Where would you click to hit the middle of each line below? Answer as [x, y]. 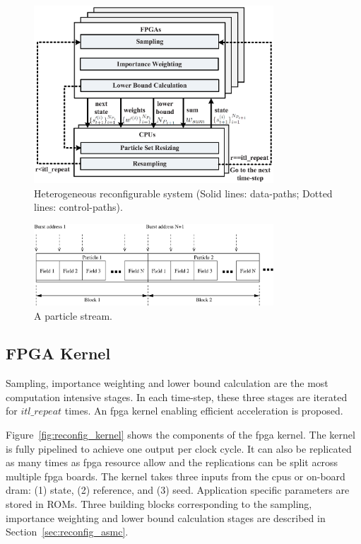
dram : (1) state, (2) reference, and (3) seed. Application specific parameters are [178, 490]
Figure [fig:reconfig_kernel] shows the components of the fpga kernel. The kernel [180, 435]
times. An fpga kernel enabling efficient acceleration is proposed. [204, 411]
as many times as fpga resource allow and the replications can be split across [172, 462]
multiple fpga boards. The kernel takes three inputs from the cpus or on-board [176, 476]
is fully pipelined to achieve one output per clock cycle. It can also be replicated [179, 448]
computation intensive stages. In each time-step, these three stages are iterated [177, 397]
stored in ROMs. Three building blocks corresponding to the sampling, [159, 504]
